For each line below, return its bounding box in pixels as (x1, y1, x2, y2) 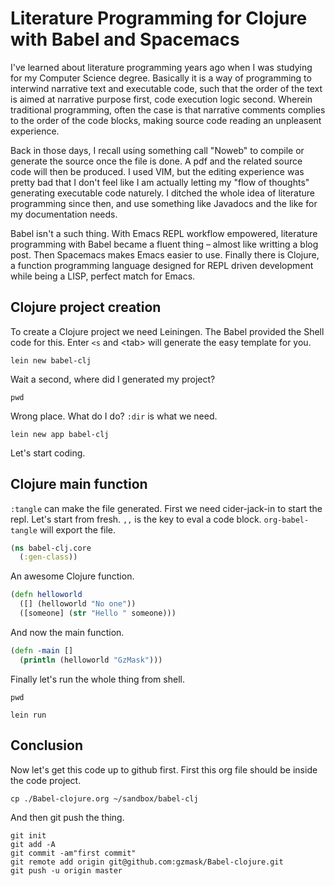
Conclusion (10, 737, 84, 754)
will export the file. (39, 523, 117, 536)
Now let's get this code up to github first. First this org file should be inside (10, 763, 318, 776)
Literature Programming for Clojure (10, 7, 308, 30)
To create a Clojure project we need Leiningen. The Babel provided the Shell (10, 325, 325, 337)
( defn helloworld (10, 590, 83, 600)
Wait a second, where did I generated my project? (10, 373, 216, 385)
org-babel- (263, 515, 310, 525)
